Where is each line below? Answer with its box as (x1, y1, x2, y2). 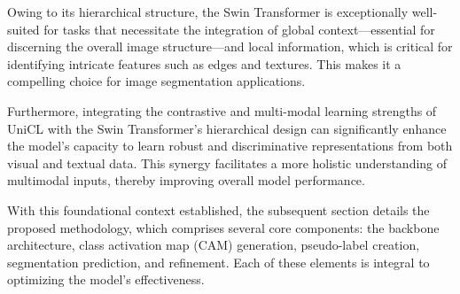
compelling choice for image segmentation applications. (7, 72, 306, 90)
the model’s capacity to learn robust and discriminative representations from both (7, 136, 453, 155)
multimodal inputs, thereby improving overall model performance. (7, 171, 365, 190)
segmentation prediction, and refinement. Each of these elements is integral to (7, 252, 430, 271)
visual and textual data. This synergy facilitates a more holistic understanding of (7, 153, 448, 172)
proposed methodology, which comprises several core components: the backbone (7, 218, 440, 236)
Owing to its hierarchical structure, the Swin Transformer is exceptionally (7, 3, 409, 20)
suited (7, 19, 40, 38)
